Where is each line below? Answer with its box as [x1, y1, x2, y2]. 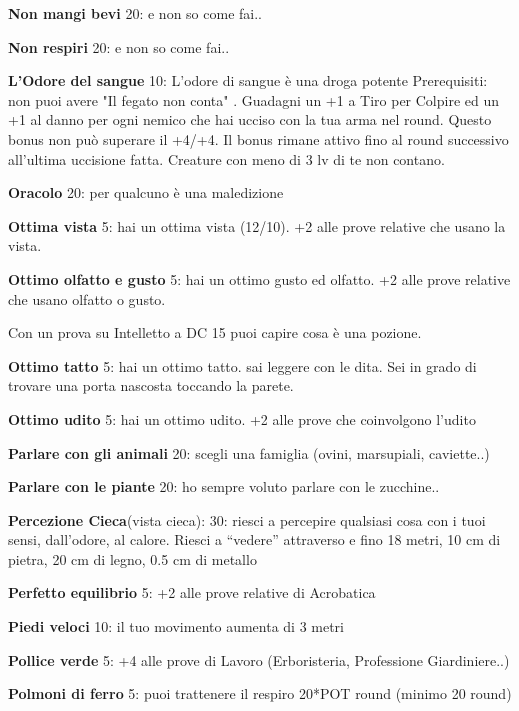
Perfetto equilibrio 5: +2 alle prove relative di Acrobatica [8, 582, 376, 603]
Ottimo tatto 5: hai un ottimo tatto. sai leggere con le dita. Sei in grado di [8, 355, 477, 376]
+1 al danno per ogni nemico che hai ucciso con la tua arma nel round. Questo [8, 109, 492, 130]
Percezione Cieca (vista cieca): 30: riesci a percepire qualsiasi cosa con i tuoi [8, 509, 486, 530]
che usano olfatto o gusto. [8, 288, 166, 309]
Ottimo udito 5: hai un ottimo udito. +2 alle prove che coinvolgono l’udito [8, 408, 476, 429]
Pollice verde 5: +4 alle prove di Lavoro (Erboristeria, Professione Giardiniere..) [8, 649, 510, 670]
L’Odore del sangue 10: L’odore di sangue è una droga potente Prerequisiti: [8, 70, 488, 91]
